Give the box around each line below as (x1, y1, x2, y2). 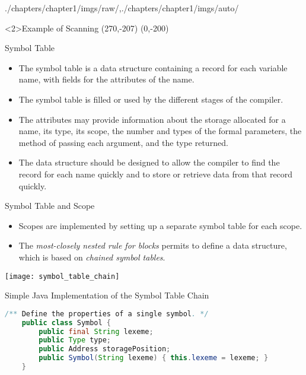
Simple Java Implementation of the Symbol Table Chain (5, 289, 209, 301)
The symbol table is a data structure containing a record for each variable (18, 61, 288, 74)
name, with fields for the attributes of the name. (18, 73, 195, 85)
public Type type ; (39, 336, 111, 345)
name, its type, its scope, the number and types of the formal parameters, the (18, 125, 302, 137)
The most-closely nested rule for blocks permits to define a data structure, (18, 239, 287, 252)
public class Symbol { (21, 318, 111, 327)
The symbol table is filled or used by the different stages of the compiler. (18, 93, 283, 105)
